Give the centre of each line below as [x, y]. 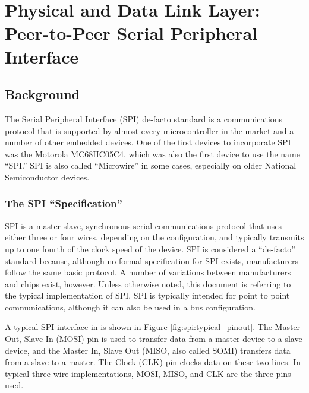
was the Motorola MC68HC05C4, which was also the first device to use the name [152, 153]
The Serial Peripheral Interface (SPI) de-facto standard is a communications [144, 118]
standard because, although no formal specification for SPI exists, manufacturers [152, 260]
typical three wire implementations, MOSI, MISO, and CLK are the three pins [148, 373]
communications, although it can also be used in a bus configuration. [130, 307]
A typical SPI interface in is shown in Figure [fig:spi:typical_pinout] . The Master [153, 327]
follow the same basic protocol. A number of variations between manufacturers [148, 272]
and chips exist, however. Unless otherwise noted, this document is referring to [148, 283]
